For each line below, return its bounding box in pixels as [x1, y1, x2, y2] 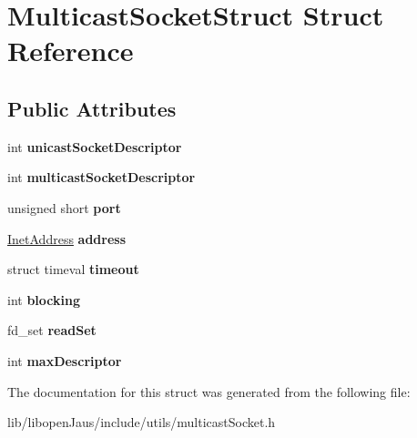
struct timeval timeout [7, 260, 139, 279]
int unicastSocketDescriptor [7, 137, 182, 156]
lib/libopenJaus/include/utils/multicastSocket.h [7, 413, 276, 432]
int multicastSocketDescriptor [7, 168, 196, 187]
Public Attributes [7, 94, 177, 122]
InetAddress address [7, 229, 127, 248]
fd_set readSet [7, 321, 97, 340]
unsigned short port [7, 198, 121, 217]
